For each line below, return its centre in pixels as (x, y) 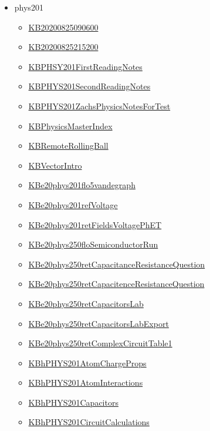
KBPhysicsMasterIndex (70, 126)
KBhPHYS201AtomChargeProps (87, 362)
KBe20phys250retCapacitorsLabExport (99, 323)
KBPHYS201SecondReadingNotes (89, 86)
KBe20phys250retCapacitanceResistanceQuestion (117, 264)
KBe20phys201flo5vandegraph (82, 185)
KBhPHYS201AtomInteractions (86, 382)
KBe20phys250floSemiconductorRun (93, 244)
